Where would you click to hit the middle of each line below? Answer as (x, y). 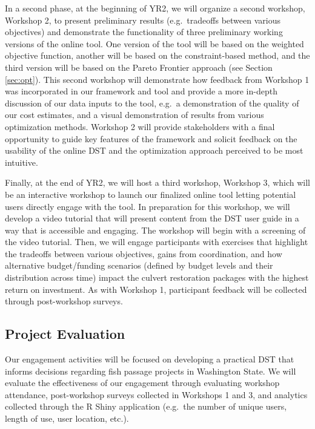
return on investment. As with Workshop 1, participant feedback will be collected (156, 289)
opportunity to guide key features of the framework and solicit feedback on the (151, 138)
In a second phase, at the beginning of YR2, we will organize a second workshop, (155, 8)
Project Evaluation (65, 334)
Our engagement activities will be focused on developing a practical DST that (150, 359)
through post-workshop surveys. (64, 301)
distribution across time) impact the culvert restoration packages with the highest (157, 277)
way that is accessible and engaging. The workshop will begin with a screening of (155, 230)
